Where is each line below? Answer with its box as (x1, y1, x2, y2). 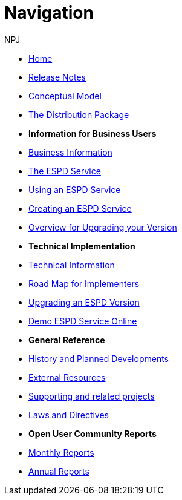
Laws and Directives (28, 409, 109, 420)
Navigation (4, 2, 94, 23)
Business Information (28, 146, 112, 157)
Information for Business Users (28, 128, 157, 139)
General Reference (28, 334, 105, 345)
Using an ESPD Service (28, 184, 121, 195)
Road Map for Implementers (28, 278, 140, 289)
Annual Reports (28, 465, 89, 476)
